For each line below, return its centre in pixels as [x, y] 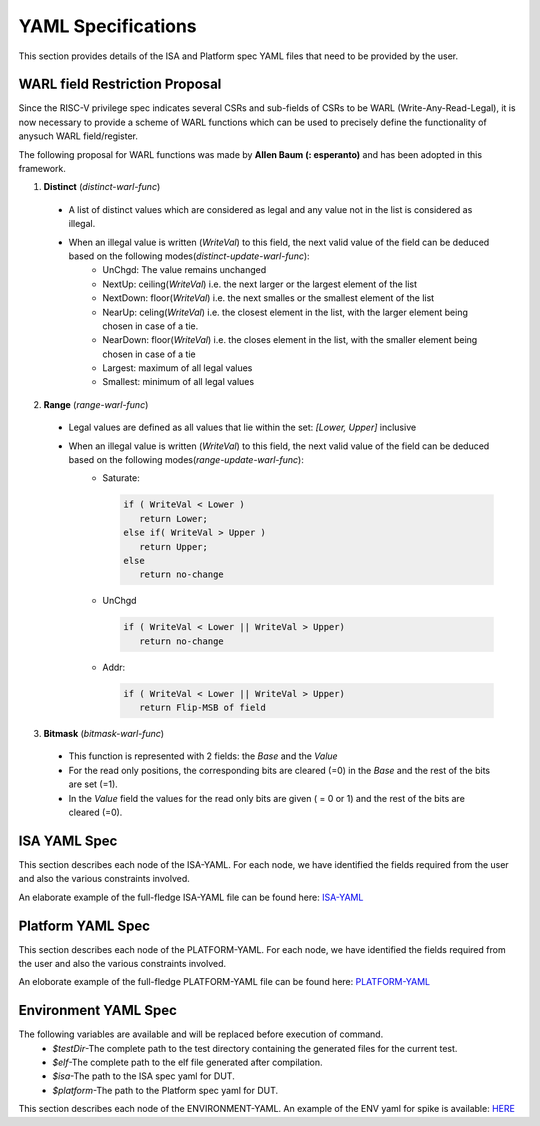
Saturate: [121, 478]
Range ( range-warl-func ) [96, 404]
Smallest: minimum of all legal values [178, 382]
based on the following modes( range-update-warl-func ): [186, 460]
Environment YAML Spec [97, 1010]
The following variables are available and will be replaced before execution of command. [201, 1034]
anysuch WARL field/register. [78, 136]
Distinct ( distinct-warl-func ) [102, 187]
